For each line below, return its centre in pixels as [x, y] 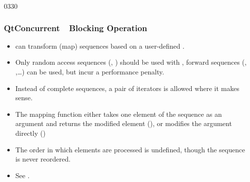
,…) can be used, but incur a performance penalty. [90, 72]
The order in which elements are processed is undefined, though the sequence [130, 149]
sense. [24, 98]
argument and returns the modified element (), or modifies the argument [124, 123]
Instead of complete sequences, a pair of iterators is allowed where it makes [127, 88]
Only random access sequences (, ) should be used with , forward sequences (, [131, 62]
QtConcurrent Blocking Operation [76, 27]
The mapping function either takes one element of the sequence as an [118, 114]
